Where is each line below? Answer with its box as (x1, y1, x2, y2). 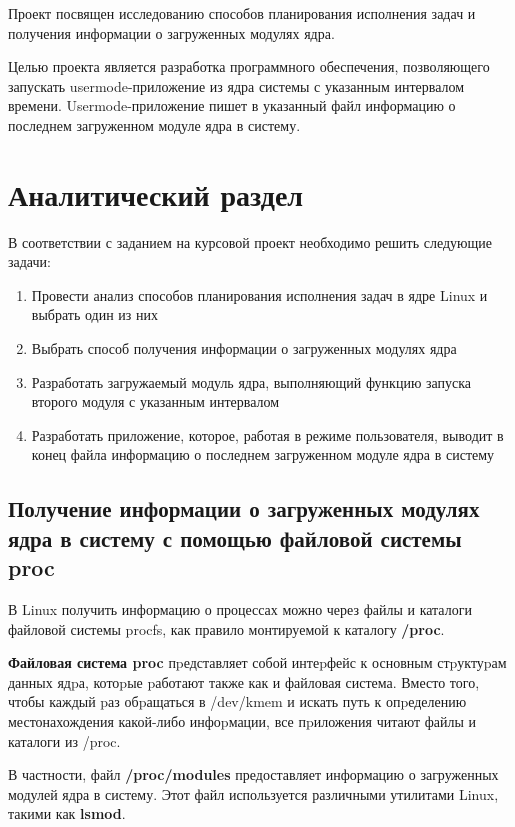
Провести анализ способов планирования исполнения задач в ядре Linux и (31, 284, 488, 305)
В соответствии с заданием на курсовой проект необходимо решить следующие (8, 231, 493, 252)
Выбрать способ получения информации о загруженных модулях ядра (31, 338, 457, 359)
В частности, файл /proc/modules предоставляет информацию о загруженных (8, 764, 499, 785)
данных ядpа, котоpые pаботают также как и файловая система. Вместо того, (8, 671, 480, 692)
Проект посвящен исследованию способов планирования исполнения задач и (8, 3, 476, 23)
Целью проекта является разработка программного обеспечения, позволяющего (8, 56, 490, 77)
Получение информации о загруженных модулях (8, 493, 480, 524)
